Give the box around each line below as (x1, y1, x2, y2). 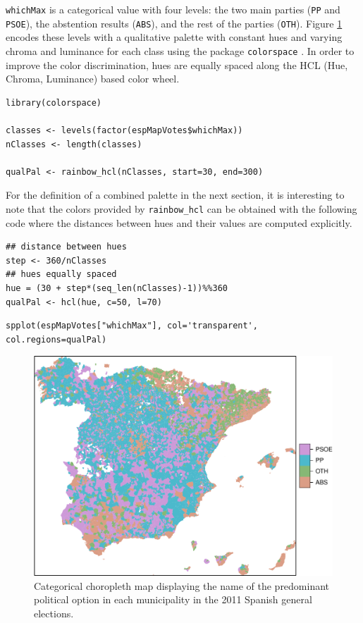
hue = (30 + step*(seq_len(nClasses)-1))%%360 (6, 283, 228, 293)
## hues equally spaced (6, 269, 117, 280)
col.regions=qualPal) (6, 334, 107, 345)
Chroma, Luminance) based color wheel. (6, 71, 180, 86)
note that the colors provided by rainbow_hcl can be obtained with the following (6, 201, 357, 216)
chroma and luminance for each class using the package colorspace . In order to (6, 43, 355, 58)
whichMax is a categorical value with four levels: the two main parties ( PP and (6, 2, 340, 16)
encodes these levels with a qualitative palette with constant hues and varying (6, 30, 343, 44)
